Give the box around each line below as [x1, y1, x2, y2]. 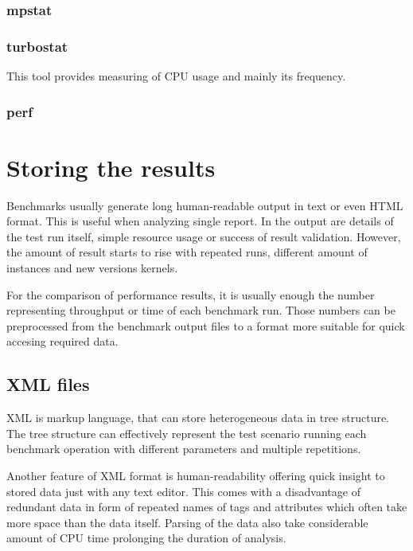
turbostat [6, 36, 68, 56]
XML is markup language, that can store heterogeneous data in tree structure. [6, 409, 390, 426]
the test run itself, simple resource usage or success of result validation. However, [6, 228, 401, 244]
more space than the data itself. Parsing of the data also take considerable [6, 514, 368, 530]
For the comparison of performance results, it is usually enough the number [6, 286, 375, 303]
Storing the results [6, 150, 216, 183]
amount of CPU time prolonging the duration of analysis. [6, 530, 286, 546]
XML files [6, 372, 90, 397]
